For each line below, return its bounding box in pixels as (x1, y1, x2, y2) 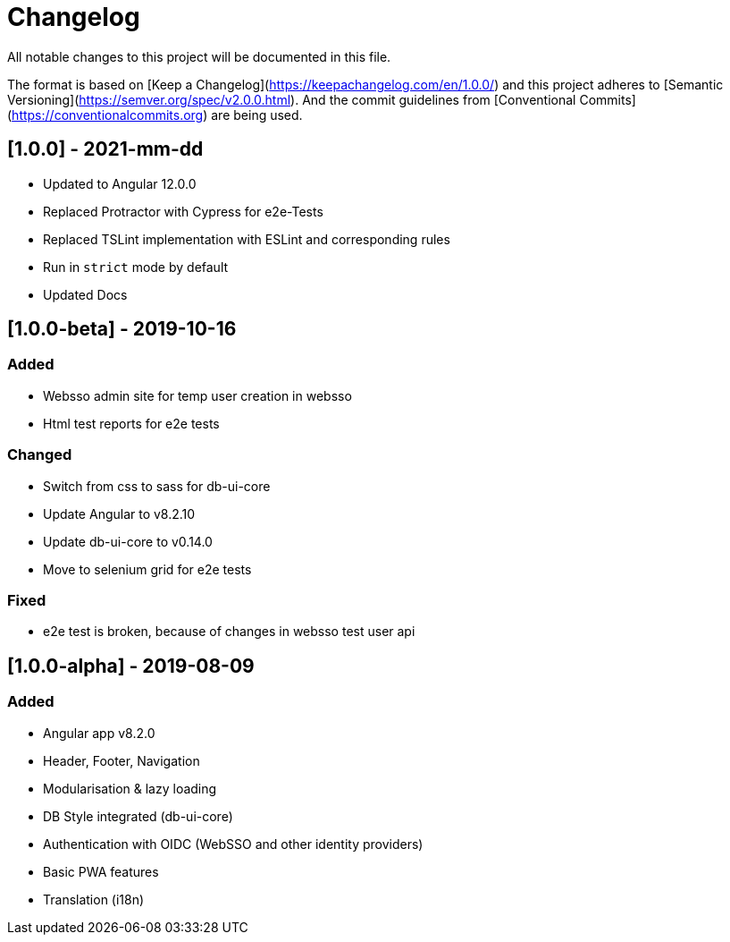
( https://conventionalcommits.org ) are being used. (7, 106, 303, 123)
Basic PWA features (43, 863, 159, 879)
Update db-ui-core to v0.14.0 (43, 533, 213, 549)
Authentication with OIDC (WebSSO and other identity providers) (43, 836, 424, 852)
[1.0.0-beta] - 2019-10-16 (7, 318, 237, 341)
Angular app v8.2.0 (43, 725, 155, 741)
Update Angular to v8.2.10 (43, 505, 196, 522)
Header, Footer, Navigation (43, 752, 200, 768)
